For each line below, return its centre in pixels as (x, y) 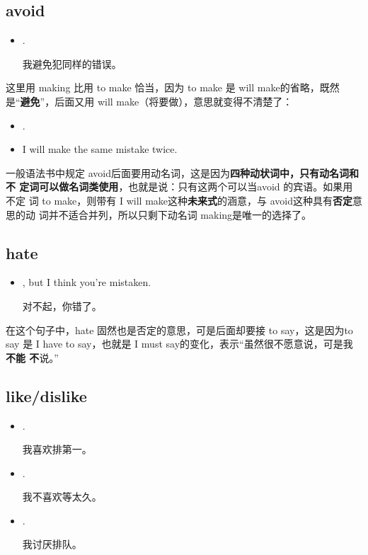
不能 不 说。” (32, 357)
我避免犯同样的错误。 (72, 63)
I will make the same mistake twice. (100, 149)
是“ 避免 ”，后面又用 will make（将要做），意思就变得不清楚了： (149, 101)
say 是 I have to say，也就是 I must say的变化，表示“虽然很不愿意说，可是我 (179, 344)
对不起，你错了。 (62, 305)
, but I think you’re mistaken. (87, 282)
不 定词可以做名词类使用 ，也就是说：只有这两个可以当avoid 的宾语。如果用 (179, 187)
